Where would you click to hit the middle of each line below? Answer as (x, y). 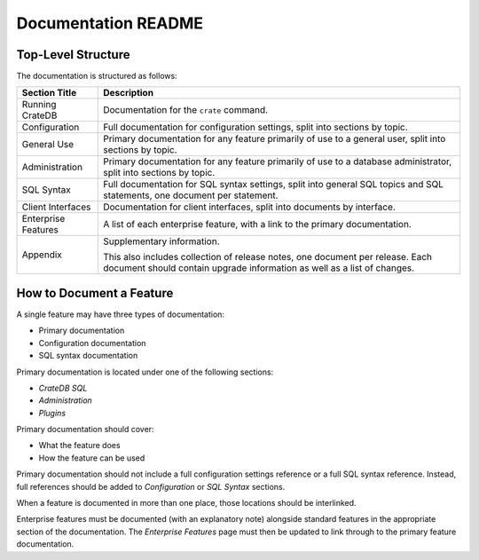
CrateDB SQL (63, 388)
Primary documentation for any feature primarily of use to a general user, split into (275, 139)
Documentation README (110, 23)
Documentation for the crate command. (186, 110)
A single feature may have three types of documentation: (121, 314)
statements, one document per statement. (191, 195)
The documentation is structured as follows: (97, 76)
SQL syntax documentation (88, 356)
